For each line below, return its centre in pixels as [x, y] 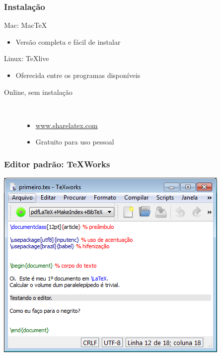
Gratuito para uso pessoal [75, 142]
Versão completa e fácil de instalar [68, 41]
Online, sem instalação [38, 92]
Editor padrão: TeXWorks [57, 164]
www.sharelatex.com [67, 125]
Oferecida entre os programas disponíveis [78, 75]
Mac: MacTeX [26, 25]
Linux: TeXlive [27, 58]
